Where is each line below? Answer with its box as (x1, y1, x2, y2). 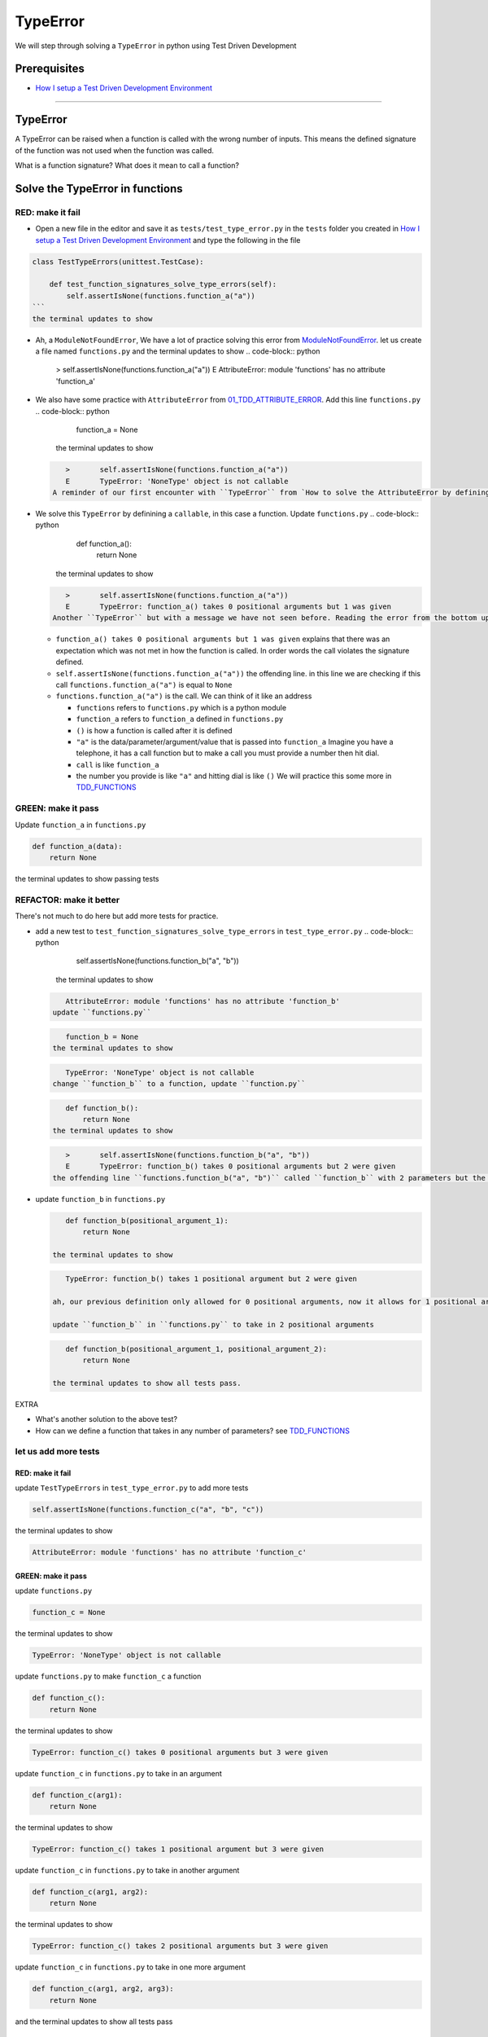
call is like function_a (76, 759, 159, 769)
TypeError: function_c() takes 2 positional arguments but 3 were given (32, 1942, 329, 1951)
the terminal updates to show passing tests (15, 873, 159, 883)
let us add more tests (15, 1446, 100, 1458)
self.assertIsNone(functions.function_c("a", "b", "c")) (32, 1505, 264, 1515)
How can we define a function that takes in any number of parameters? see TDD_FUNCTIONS (35, 1426, 350, 1436)
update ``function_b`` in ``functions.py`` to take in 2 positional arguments (52, 1320, 374, 1329)
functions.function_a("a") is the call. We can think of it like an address (55, 691, 312, 701)
